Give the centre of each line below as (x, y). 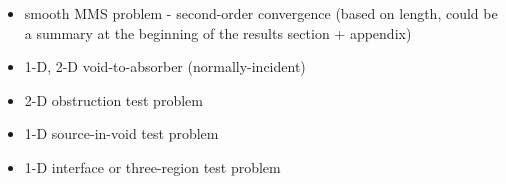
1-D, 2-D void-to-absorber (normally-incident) (165, 66)
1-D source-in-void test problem (121, 133)
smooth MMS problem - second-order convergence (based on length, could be (261, 13)
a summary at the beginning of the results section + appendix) (218, 32)
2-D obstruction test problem (113, 99)
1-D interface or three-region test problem (152, 166)
